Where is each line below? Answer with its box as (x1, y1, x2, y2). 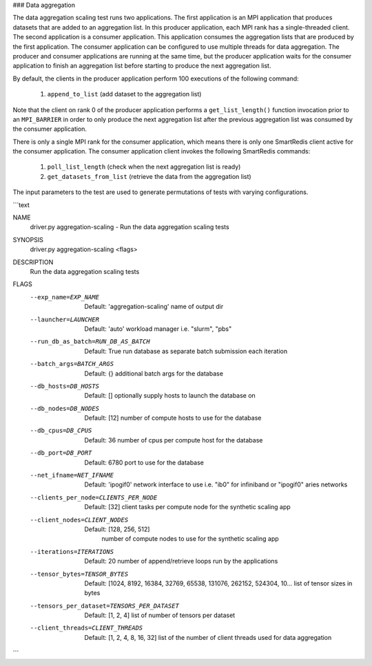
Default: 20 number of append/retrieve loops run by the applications (84, 557, 278, 566)
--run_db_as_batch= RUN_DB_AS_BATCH (30, 338, 151, 345)
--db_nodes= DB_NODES (30, 405, 100, 412)
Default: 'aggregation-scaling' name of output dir (84, 303, 224, 311)
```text (12, 200, 30, 209)
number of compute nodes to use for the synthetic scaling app (101, 535, 279, 543)
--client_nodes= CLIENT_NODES (30, 516, 129, 524)
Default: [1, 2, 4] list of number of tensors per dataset (84, 611, 236, 619)
